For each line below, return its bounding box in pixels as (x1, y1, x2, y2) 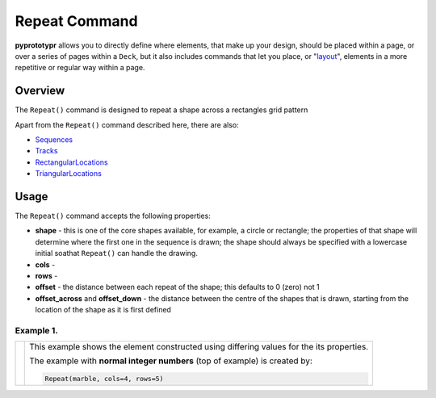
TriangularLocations (35, 169, 103, 178)
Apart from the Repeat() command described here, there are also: (15, 119, 239, 129)
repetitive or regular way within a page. (15, 63, 145, 73)
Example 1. (15, 325, 58, 336)
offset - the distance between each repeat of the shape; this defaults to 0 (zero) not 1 (35, 283, 321, 292)
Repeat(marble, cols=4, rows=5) (44, 375, 164, 383)
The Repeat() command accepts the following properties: (15, 211, 212, 221)
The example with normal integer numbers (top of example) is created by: (29, 355, 312, 367)
